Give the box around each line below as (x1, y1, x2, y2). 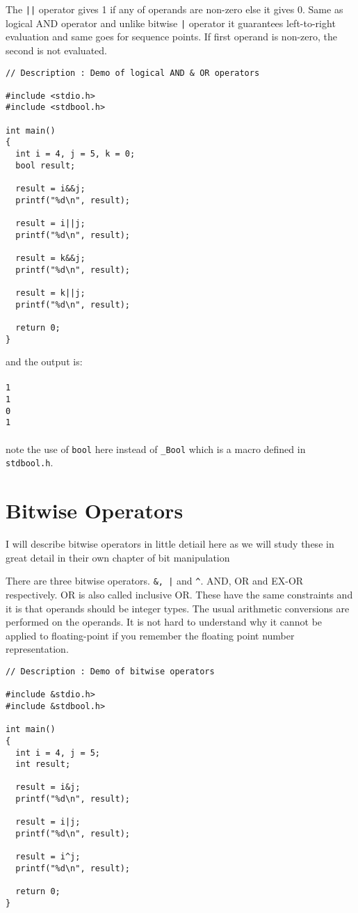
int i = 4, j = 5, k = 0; (15, 149, 136, 159)
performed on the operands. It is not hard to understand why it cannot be (6, 614, 323, 629)
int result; (15, 759, 71, 770)
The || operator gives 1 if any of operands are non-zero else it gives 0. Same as (6, 2, 343, 16)
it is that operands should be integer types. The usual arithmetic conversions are (6, 601, 350, 615)
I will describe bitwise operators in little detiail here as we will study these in (6, 537, 334, 551)
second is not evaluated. (6, 42, 107, 57)
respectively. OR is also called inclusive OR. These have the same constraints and (6, 587, 353, 601)
